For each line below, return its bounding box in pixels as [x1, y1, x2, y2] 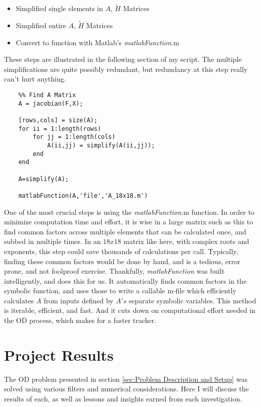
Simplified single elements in [16, 3, 103, 14]
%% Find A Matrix [18, 92, 76, 99]
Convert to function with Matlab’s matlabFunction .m [16, 37, 179, 47]
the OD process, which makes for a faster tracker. [4, 315, 157, 325]
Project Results [4, 344, 114, 365]
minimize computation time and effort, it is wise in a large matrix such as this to [4, 216, 253, 227]
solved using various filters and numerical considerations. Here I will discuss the [4, 383, 249, 394]
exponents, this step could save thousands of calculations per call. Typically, [4, 246, 238, 256]
